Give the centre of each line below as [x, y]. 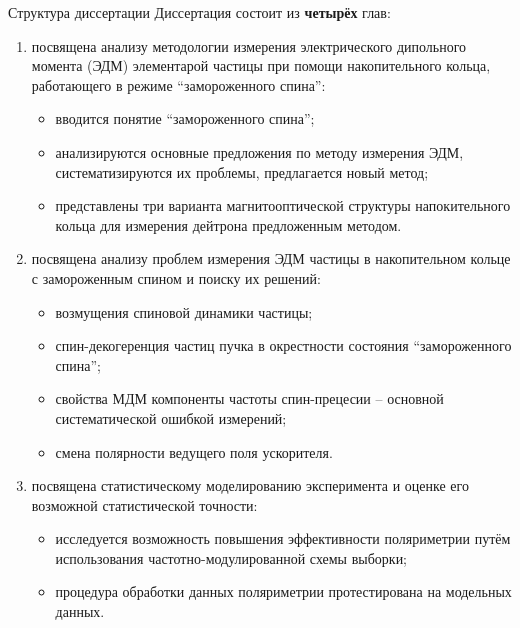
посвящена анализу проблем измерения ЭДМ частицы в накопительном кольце [271, 258]
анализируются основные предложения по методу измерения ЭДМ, [259, 151]
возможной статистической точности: [144, 504]
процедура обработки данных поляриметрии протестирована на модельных [283, 591]
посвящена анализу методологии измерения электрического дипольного [249, 45]
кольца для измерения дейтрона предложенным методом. [228, 224]
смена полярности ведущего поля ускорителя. [194, 451]
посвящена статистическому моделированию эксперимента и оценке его [250, 485]
